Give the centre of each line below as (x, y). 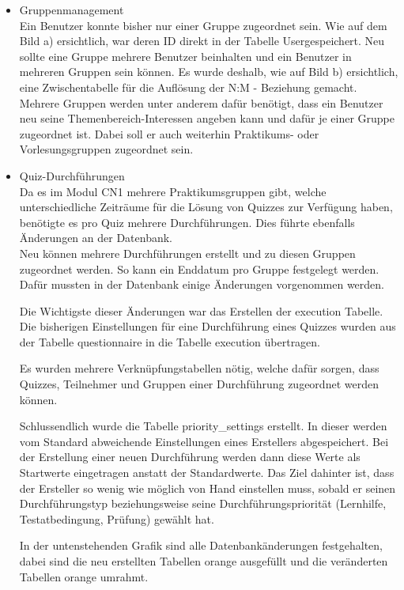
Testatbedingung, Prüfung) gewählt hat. (117, 518)
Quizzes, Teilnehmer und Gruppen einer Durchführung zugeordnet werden (199, 384)
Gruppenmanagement (72, 9)
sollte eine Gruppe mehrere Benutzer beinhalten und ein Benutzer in (185, 56)
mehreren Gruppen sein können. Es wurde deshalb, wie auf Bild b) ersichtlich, (209, 72)
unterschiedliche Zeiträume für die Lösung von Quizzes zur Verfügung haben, (206, 207)
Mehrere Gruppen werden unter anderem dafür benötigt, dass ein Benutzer (201, 102)
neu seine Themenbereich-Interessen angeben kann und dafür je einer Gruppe (207, 118)
